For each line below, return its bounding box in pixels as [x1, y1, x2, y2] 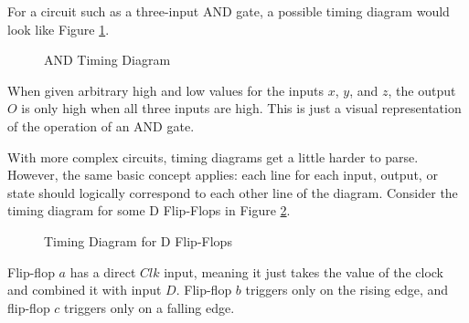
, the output [388, 80, 456, 99]
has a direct [69, 262, 136, 281]
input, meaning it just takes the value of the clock [164, 262, 443, 281]
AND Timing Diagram [44, 50, 171, 69]
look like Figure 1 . [7, 19, 110, 38]
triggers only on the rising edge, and [245, 280, 449, 299]
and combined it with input [7, 280, 162, 299]
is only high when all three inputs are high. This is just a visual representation [21, 99, 462, 118]
